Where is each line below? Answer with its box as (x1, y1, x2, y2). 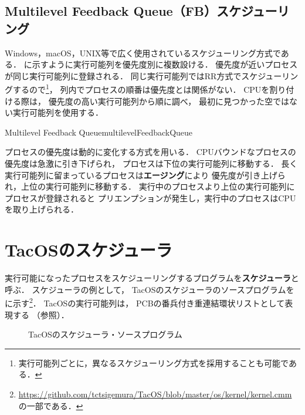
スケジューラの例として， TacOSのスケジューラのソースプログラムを (32, 283, 294, 295)
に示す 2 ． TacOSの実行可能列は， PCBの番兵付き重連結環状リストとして (5, 295, 285, 309)
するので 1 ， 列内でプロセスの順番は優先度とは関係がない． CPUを (12, 82, 270, 96)
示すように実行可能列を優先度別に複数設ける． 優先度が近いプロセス (32, 58, 298, 70)
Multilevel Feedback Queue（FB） (5, 2, 217, 20)
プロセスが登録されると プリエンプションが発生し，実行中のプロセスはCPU (5, 191, 296, 204)
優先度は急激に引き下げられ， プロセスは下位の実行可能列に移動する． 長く (5, 157, 298, 169)
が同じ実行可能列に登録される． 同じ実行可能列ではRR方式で (5, 69, 242, 82)
